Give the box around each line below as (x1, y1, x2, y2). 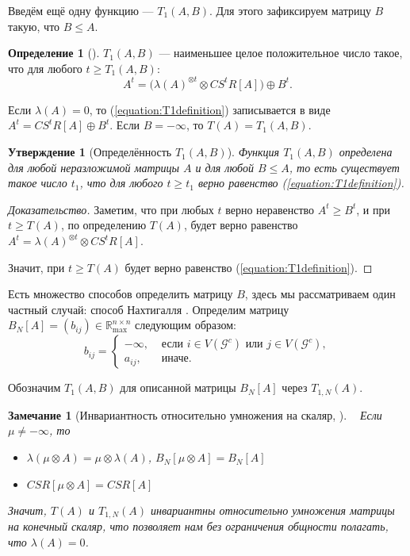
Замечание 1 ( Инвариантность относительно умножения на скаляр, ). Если (8, 406, 382, 423)
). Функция (227, 144, 280, 160)
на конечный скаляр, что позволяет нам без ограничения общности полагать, (8, 518, 389, 535)
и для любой (195, 159, 254, 175)
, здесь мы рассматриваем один (244, 286, 396, 302)
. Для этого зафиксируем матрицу (209, 2, 371, 18)
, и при (356, 201, 390, 217)
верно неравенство (225, 201, 315, 217)
